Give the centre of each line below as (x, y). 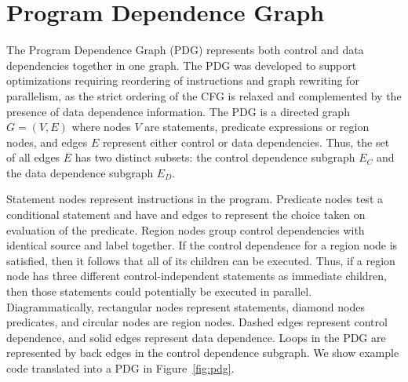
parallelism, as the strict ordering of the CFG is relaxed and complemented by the (204, 95)
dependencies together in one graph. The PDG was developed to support (182, 65)
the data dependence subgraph (80, 172)
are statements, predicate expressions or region (257, 127)
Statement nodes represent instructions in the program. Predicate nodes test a (195, 199)
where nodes (101, 127)
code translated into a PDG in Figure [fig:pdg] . (120, 368)
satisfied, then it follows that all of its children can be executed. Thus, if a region (201, 260)
